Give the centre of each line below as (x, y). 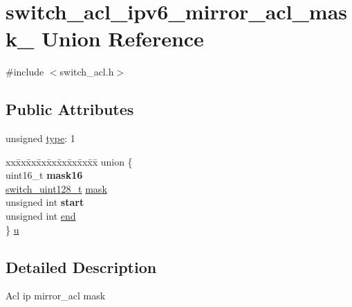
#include (25, 72)
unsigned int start (45, 202)
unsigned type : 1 (40, 138)
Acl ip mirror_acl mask (56, 296)
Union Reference (123, 38)
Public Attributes (70, 109)
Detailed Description (81, 266)
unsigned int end (41, 216)
